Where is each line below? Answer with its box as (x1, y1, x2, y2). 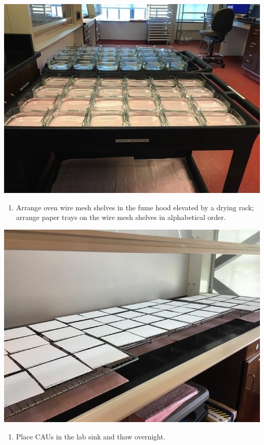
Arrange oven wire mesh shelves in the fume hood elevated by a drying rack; (16, 202, 254, 212)
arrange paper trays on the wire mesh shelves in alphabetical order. (16, 212, 226, 222)
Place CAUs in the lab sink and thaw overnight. (16, 431, 166, 442)
